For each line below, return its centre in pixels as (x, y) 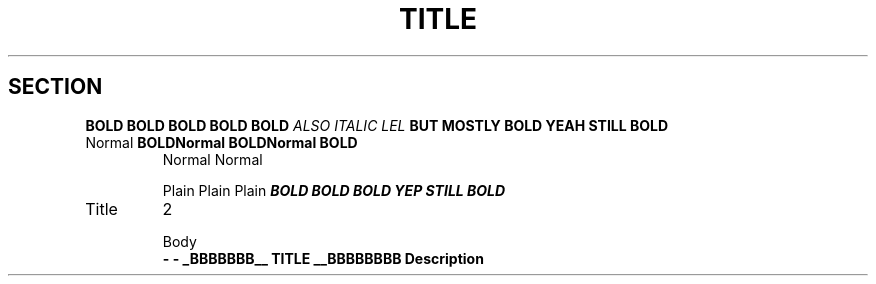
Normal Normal (212, 159)
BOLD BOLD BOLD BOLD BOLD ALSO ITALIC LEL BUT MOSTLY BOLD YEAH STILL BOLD (377, 125)
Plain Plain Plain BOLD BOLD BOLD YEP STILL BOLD (334, 190)
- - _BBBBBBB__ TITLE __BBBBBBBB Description (323, 258)
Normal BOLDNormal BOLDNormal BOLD (221, 142)
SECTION (55, 87)
